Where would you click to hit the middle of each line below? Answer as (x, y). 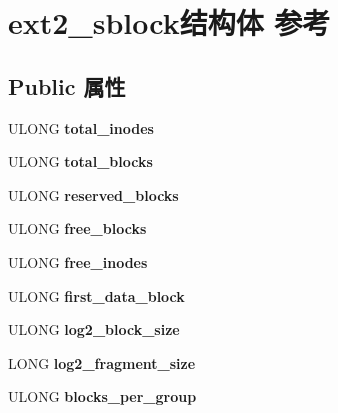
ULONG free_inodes (78, 261)
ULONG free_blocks (77, 228)
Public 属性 (67, 85)
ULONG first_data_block (96, 295)
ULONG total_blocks (80, 161)
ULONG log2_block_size (94, 329)
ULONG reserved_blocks (93, 194)
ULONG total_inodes (81, 127)
